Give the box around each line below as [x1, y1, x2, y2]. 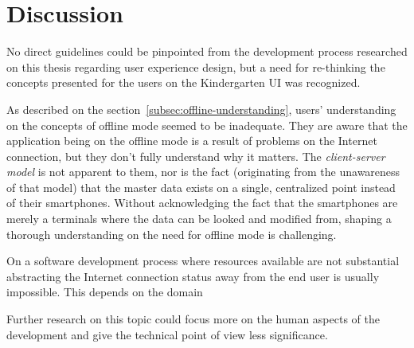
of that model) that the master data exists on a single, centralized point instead [6, 178, 396, 195]
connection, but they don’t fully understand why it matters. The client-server [6, 147, 385, 164]
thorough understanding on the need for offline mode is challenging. [6, 225, 337, 242]
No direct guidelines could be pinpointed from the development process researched [6, 43, 408, 60]
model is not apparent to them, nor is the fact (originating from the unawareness [6, 163, 400, 180]
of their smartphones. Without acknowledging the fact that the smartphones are [6, 194, 398, 211]
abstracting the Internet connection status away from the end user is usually [6, 268, 380, 284]
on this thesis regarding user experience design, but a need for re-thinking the [6, 58, 385, 75]
